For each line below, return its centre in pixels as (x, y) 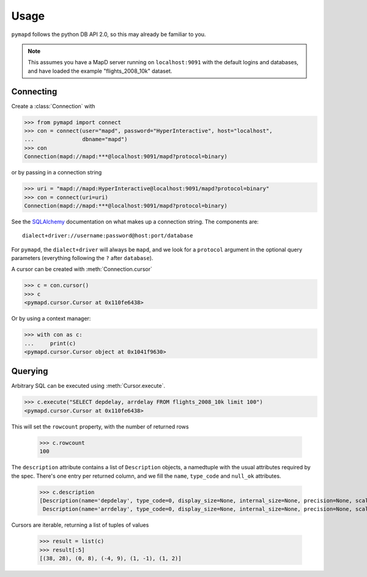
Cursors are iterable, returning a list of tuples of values (80, 525)
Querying (30, 371)
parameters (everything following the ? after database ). (82, 258)
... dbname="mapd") (76, 140)
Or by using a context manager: (51, 319)
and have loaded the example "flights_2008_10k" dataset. (100, 71)
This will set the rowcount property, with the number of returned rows (100, 426)
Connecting (34, 91)
